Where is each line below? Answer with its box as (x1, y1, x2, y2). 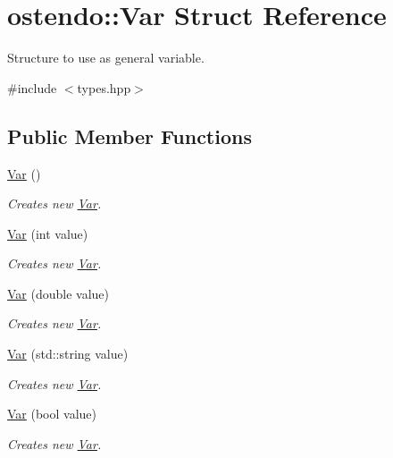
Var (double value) (7, 284, 110, 302)
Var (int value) (7, 224, 88, 242)
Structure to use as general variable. (7, 48, 205, 67)
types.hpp (77, 78, 131, 97)
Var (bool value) (7, 404, 97, 423)
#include (7, 78, 57, 97)
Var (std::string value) (7, 344, 129, 363)
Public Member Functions (7, 122, 252, 149)
